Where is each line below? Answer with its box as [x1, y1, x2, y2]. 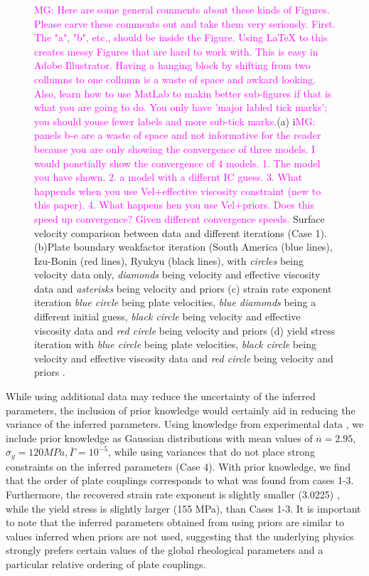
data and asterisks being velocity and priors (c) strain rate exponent [34, 281, 332, 295]
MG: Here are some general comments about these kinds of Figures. [34, 2, 330, 16]
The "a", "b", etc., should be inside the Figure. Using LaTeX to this [34, 30, 328, 45]
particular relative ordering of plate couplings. [6, 557, 206, 572]
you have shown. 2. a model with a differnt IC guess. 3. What [34, 169, 303, 184]
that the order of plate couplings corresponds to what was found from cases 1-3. [6, 473, 354, 488]
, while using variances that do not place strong [108, 444, 315, 459]
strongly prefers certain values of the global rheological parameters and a [6, 543, 323, 557]
